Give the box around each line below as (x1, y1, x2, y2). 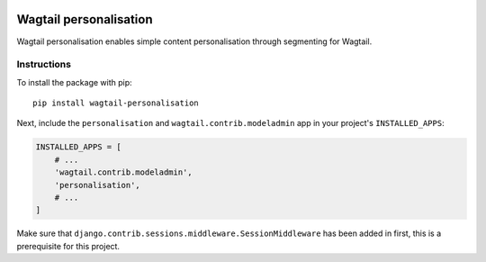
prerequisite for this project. (16, 240, 121, 251)
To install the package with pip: (16, 77, 132, 87)
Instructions (16, 59, 72, 71)
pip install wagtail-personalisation (32, 98, 200, 108)
